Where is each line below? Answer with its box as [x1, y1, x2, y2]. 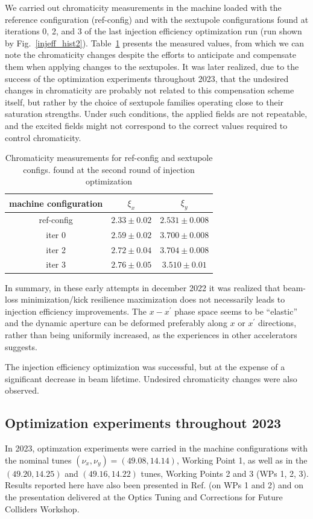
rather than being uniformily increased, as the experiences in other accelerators [5, 328, 297, 341]
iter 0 [46, 228, 66, 241]
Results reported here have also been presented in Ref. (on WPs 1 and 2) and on [5, 479, 303, 491]
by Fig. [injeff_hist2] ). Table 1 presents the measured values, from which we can [5, 36, 305, 49]
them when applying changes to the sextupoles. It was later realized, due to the [5, 60, 299, 72]
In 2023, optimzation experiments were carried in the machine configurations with [5, 442, 308, 455]
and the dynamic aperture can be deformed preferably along [5, 316, 227, 329]
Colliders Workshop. [5, 502, 80, 515]
